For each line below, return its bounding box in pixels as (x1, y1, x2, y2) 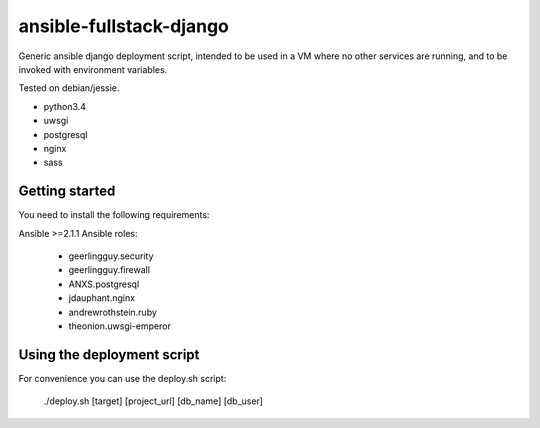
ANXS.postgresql (68, 278, 140, 290)
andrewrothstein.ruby (68, 306, 157, 318)
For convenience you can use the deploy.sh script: (18, 372, 227, 384)
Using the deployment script (18, 346, 200, 363)
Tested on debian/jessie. (18, 82, 120, 94)
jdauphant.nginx (68, 292, 135, 304)
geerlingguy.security (68, 250, 154, 262)
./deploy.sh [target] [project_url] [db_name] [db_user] (43, 395, 264, 407)
